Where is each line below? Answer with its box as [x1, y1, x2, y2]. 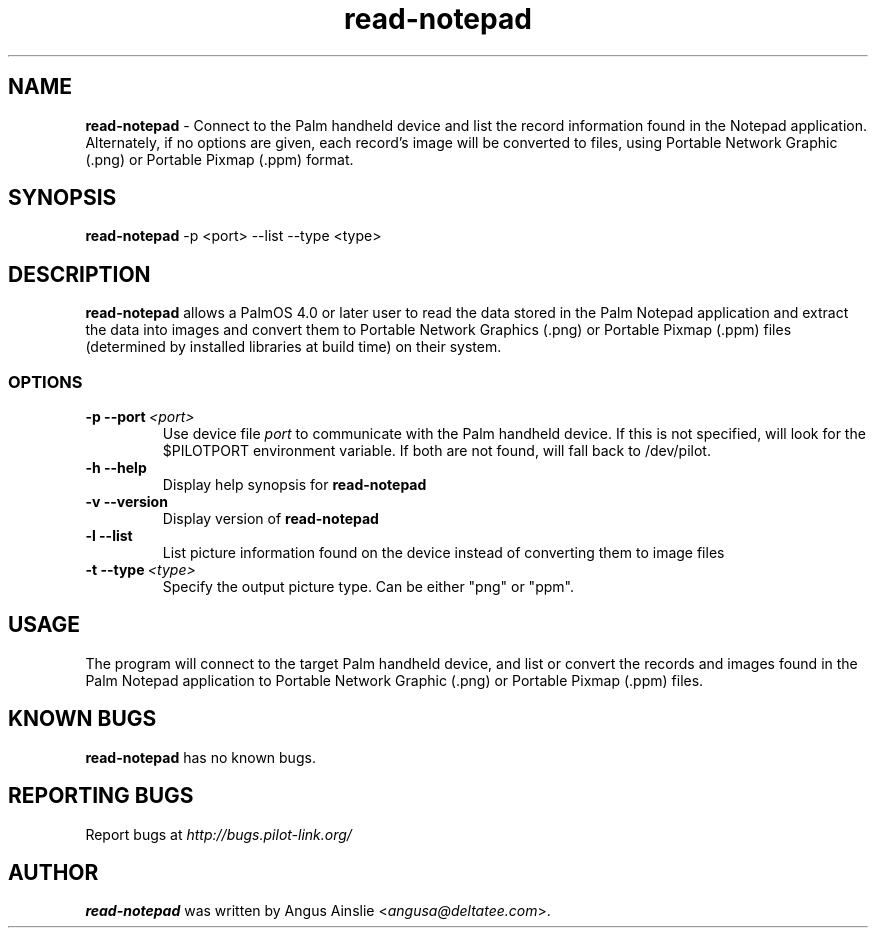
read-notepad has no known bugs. [85, 748, 316, 766]
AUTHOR [8, 859, 99, 885]
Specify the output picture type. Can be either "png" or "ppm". [162, 578, 574, 596]
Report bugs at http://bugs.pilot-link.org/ [85, 825, 352, 843]
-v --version [85, 493, 168, 511]
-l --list [85, 527, 133, 545]
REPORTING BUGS [8, 783, 194, 809]
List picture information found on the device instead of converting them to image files [162, 544, 725, 562]
